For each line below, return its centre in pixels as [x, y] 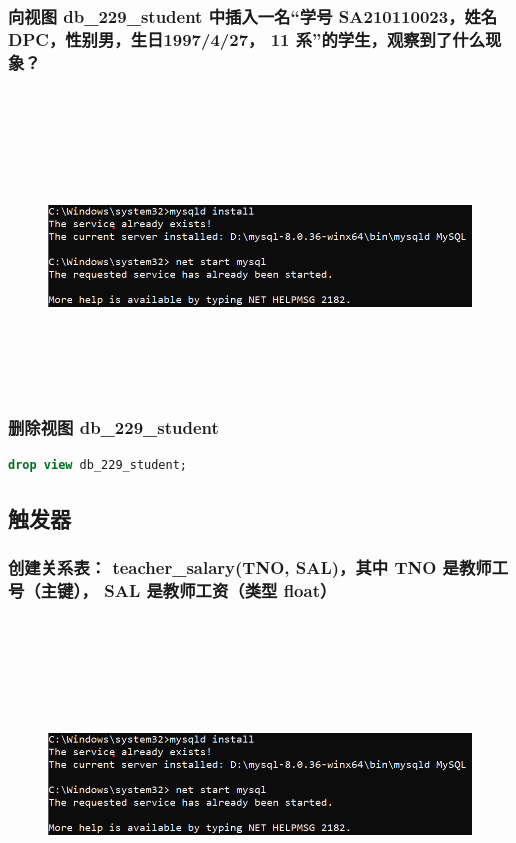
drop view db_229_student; [97, 465]
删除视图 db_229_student [113, 426]
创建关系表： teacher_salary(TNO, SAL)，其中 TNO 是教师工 [258, 567]
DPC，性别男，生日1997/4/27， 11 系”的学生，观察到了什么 [247, 38]
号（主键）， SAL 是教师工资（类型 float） [172, 590]
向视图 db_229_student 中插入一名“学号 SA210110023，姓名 [253, 15]
